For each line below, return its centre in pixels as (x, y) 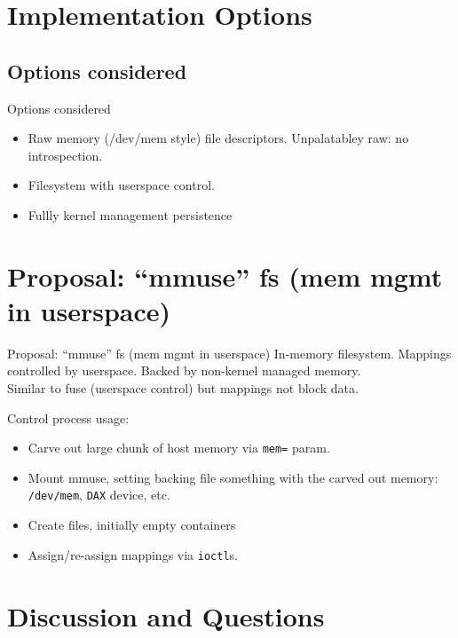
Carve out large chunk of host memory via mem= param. (179, 448)
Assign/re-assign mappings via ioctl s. (133, 554)
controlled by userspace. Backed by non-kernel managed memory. (184, 370)
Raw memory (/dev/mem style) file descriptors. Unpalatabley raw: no (218, 138)
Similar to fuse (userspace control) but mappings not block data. (183, 388)
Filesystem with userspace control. (121, 185)
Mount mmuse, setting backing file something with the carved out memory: (233, 477)
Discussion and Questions (166, 615)
